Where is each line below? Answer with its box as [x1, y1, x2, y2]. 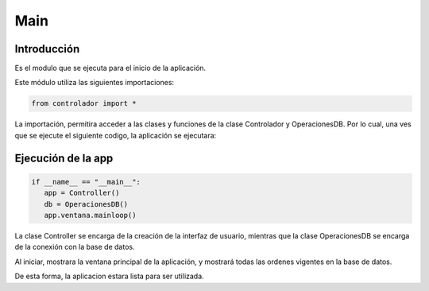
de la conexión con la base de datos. [14, 242, 135, 252]
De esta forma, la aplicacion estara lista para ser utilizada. [14, 271, 204, 281]
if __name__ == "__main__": [31, 177, 141, 186]
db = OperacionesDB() [44, 200, 129, 208]
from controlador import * [31, 99, 137, 108]
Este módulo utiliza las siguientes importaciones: [14, 78, 175, 87]
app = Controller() [44, 188, 120, 198]
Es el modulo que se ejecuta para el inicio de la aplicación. [14, 64, 207, 73]
